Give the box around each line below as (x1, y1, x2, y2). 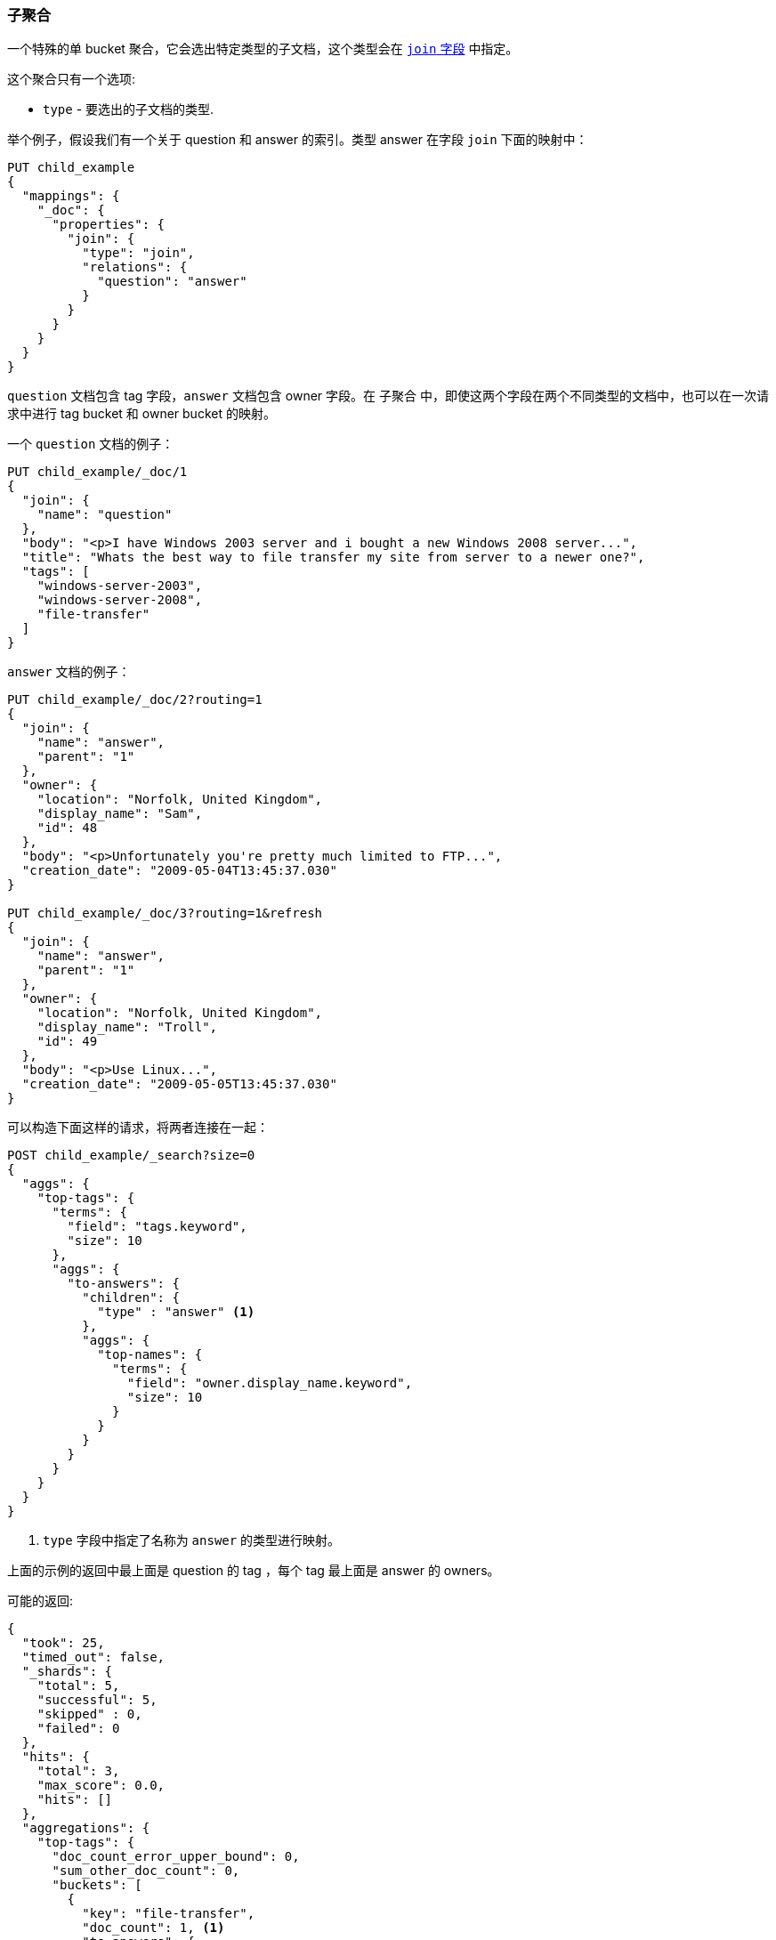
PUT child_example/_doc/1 (7, 465, 188, 480)
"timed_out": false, (21, 1650, 166, 1665)
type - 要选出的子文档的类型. (43, 101, 214, 117)
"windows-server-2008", (36, 593, 203, 608)
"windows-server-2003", (36, 578, 203, 594)
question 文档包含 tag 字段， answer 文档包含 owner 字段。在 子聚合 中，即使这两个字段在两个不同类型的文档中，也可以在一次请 (7, 388, 769, 404)
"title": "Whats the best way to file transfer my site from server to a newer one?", (21, 550, 645, 565)
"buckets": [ (52, 1878, 142, 1893)
